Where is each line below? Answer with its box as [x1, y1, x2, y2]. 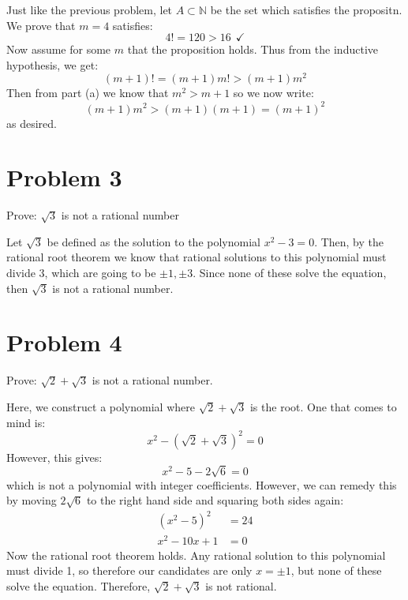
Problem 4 [6, 326, 122, 358]
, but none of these [290, 562, 382, 579]
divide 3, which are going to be [6, 264, 156, 281]
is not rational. [205, 577, 277, 594]
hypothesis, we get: [6, 56, 99, 73]
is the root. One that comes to [249, 398, 397, 414]
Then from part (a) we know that [6, 84, 169, 101]
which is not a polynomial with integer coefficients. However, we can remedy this [6, 476, 397, 493]
